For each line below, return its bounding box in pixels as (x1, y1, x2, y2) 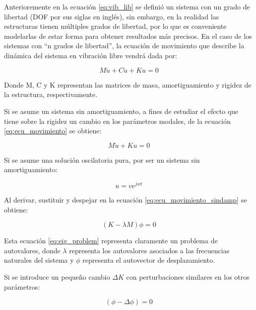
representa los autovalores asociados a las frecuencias (69, 245, 230, 255)
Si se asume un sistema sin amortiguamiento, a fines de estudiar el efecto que (4, 105, 239, 116)
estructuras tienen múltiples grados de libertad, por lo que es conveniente (4, 21, 227, 31)
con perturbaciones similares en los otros (126, 271, 250, 282)
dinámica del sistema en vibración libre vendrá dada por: (4, 50, 177, 60)
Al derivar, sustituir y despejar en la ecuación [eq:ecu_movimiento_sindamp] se (4, 195, 247, 205)
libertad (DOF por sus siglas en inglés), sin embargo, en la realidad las (4, 11, 219, 21)
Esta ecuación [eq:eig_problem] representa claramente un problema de (4, 235, 218, 246)
